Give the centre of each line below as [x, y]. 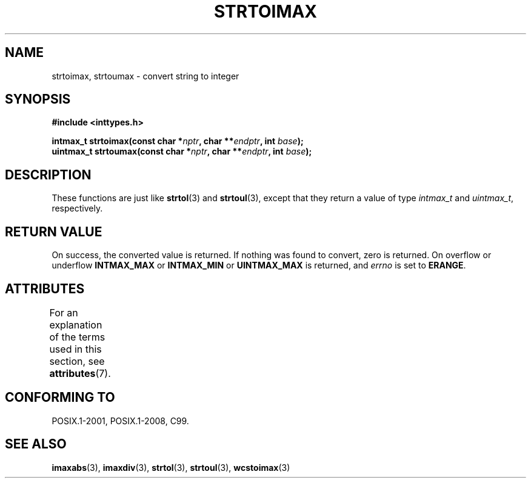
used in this [75, 349]
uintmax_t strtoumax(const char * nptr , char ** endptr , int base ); [182, 152]
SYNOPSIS [38, 99]
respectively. [77, 208]
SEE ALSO [36, 444]
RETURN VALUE [54, 232]
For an [64, 312]
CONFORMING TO [60, 398]
